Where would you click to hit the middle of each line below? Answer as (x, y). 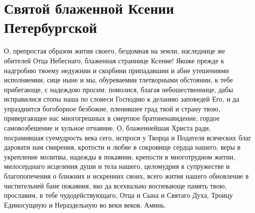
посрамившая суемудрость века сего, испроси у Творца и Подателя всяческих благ (128, 137)
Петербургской (51, 27)
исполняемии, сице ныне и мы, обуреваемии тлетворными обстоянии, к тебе (118, 80)
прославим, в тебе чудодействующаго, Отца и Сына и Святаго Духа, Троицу (118, 195)
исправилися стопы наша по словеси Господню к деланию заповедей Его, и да (122, 99)
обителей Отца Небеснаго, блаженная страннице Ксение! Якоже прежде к (114, 60)
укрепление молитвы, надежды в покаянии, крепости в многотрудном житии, (120, 156)
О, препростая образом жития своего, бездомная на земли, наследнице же (115, 51)
